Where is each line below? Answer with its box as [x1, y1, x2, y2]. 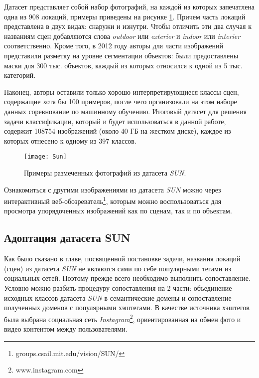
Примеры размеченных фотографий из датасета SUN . [24, 167, 186, 178]
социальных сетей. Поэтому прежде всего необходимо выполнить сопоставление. [4, 273, 251, 283]
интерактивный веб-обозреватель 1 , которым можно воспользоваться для [4, 194, 222, 206]
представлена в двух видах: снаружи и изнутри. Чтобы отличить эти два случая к [4, 21, 252, 31]
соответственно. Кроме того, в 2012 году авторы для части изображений [4, 40, 224, 51]
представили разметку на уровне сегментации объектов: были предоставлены [4, 50, 239, 60]
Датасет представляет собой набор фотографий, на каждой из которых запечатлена [4, 1, 255, 11]
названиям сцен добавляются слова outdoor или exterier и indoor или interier [4, 30, 241, 41]
